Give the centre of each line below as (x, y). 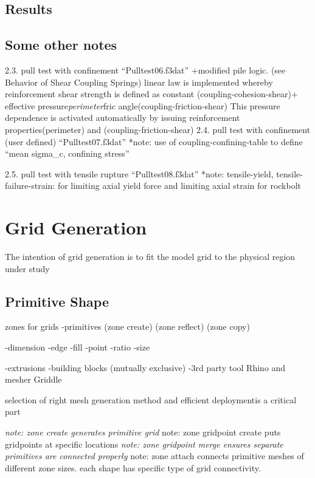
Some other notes (61, 45)
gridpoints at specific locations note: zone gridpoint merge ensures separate (144, 444)
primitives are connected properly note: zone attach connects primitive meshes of (154, 456)
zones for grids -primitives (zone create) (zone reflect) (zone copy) (127, 326)
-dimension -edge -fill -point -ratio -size (78, 347)
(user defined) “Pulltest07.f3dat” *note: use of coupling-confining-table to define (154, 141)
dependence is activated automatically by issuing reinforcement (123, 118)
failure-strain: (30, 186)
